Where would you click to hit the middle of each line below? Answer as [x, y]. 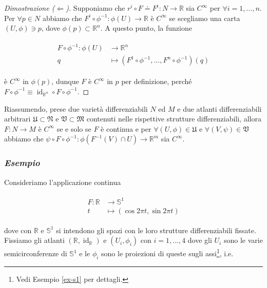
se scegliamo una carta [205, 18]
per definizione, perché [157, 81]
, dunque [65, 81]
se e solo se [74, 128]
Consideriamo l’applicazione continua [63, 182]
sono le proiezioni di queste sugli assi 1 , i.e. [167, 252]
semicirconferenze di [36, 253]
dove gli [200, 240]
